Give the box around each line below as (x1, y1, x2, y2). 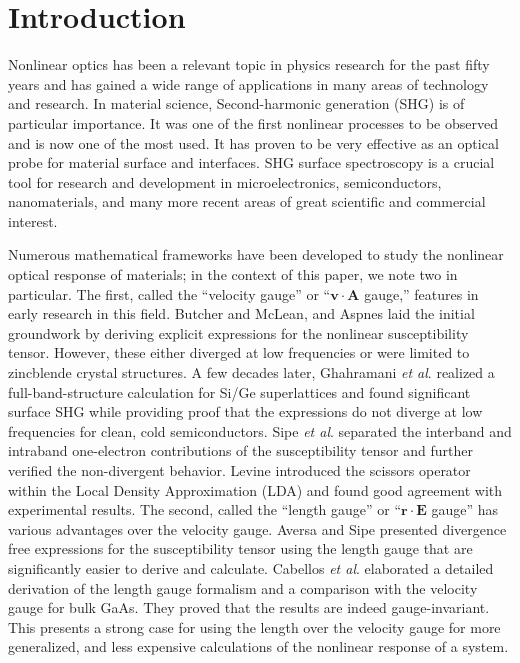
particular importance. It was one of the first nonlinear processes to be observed (8, 112, 498, 133)
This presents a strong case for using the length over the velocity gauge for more (8, 616, 501, 637)
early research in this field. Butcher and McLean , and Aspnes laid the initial (8, 303, 475, 324)
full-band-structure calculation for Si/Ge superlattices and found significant (8, 381, 471, 402)
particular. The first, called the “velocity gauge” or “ (8, 283, 331, 304)
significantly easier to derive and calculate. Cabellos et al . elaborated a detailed (8, 557, 494, 578)
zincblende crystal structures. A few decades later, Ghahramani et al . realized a (8, 362, 495, 383)
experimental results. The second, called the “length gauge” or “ (8, 499, 402, 520)
